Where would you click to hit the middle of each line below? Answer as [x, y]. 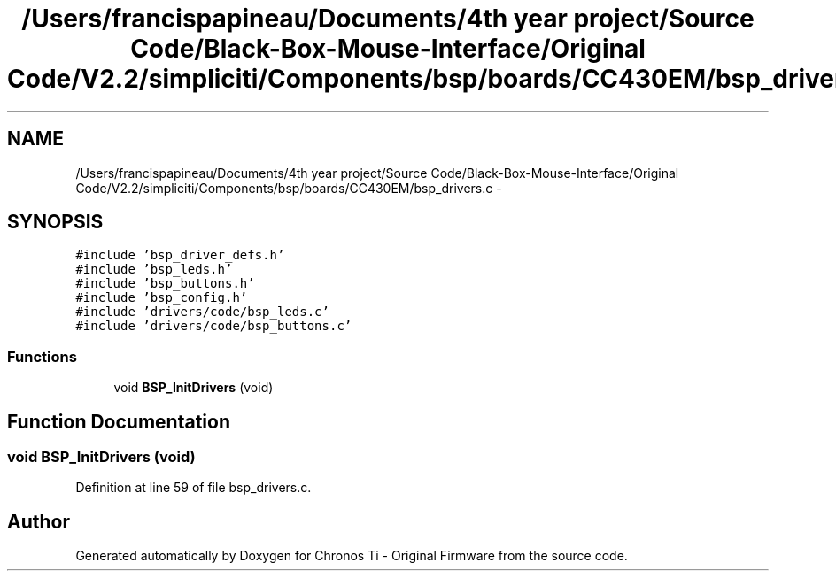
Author [39, 521]
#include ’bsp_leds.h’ [154, 270]
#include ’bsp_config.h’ [162, 298]
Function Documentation [119, 421]
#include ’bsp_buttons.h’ [165, 284]
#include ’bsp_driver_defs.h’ [180, 255]
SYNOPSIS [55, 222]
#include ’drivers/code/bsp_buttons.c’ [214, 326]
